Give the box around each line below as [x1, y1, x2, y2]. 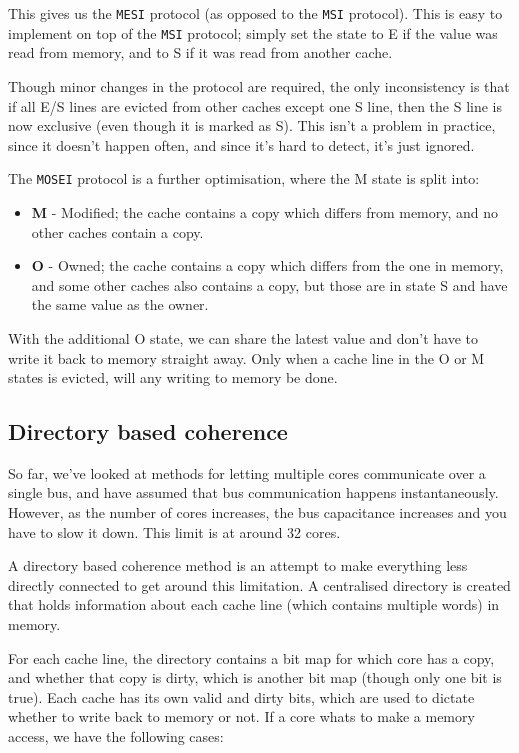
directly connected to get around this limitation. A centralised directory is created [8, 574, 511, 595]
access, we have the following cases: [8, 726, 224, 747]
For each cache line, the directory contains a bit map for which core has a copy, [8, 647, 495, 668]
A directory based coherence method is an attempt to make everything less [8, 555, 468, 576]
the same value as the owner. [31, 294, 209, 315]
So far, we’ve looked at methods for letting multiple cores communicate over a [8, 462, 486, 483]
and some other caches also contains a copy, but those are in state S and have [31, 274, 508, 295]
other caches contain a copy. [31, 221, 204, 242]
